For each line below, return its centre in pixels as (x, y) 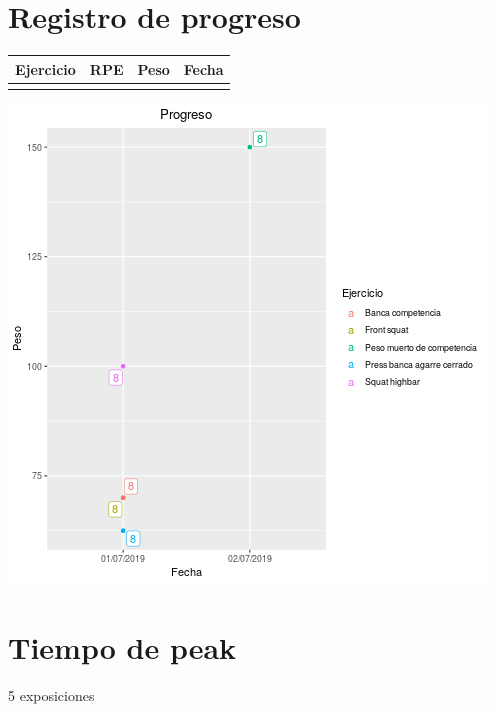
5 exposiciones (51, 694)
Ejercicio (45, 68)
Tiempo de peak (122, 646)
